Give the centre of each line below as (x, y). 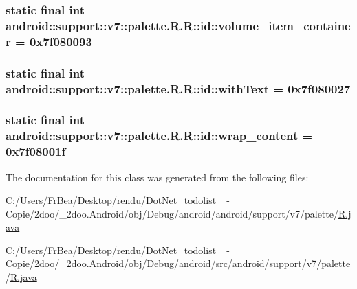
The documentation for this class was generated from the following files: (157, 177)
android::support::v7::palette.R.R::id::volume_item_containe (178, 25)
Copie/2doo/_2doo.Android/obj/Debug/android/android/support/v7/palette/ (172, 213)
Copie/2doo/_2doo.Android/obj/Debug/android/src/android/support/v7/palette (178, 263)
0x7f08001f (36, 151)
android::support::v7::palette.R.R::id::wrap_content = (159, 136)
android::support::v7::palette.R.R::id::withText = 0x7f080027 (178, 88)
